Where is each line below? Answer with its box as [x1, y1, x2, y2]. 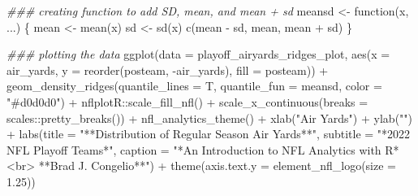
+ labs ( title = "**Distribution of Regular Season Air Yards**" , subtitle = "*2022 [6, 125, 411, 142]
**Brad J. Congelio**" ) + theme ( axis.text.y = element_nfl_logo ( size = [38, 157, 396, 174]
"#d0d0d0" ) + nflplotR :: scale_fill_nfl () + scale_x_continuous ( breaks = [6, 93, 368, 110]
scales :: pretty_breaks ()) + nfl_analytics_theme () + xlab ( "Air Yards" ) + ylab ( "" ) [6, 109, 413, 126]
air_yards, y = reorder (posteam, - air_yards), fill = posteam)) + [6, 61, 329, 78]
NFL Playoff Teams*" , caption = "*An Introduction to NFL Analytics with [6, 141, 381, 158]
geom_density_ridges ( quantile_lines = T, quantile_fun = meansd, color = [6, 77, 382, 94]
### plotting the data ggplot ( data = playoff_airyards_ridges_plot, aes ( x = [6, 46, 390, 63]
